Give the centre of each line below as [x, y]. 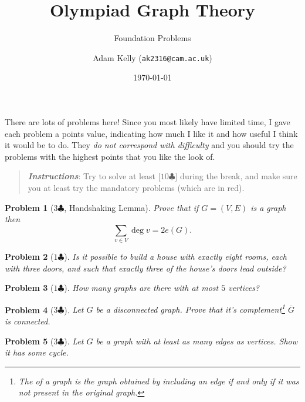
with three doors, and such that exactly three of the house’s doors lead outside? [145, 268]
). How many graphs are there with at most [141, 288]
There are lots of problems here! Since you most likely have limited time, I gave [148, 121]
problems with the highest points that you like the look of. [110, 156]
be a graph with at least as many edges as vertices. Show [197, 341]
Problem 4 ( [29, 309]
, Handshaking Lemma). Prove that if [131, 207]
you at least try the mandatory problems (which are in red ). [136, 187]
